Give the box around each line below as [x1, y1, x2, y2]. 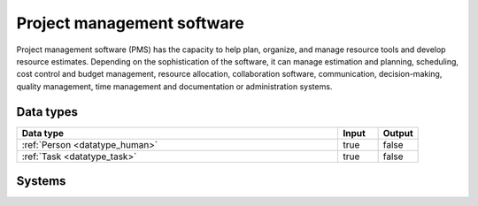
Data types [16, 104, 79, 119]
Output [382, 126, 413, 139]
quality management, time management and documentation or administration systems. [16, 80, 333, 92]
